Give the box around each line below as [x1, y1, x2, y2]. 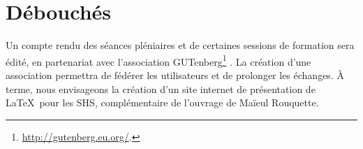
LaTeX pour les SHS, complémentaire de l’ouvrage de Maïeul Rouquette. [6, 95, 319, 110]
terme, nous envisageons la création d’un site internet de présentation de [6, 81, 316, 96]
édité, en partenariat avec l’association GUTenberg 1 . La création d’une [6, 52, 311, 69]
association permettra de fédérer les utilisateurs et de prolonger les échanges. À [6, 67, 344, 82]
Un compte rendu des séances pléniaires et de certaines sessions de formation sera [6, 38, 355, 52]
